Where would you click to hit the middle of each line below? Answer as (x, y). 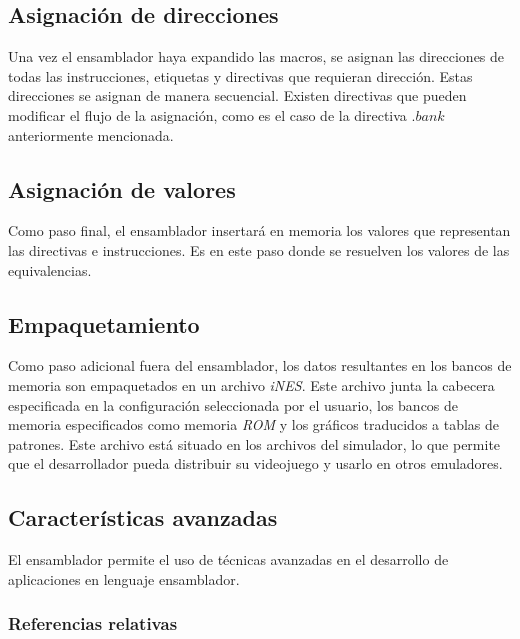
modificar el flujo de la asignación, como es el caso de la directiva (207, 114)
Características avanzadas (143, 517)
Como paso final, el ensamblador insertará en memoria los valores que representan (259, 230)
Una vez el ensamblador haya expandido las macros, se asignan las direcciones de (256, 56)
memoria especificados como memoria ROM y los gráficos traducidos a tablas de (254, 424)
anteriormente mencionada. (91, 134)
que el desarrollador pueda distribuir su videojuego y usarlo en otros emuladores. (255, 463)
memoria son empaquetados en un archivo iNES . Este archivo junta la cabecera (251, 384)
